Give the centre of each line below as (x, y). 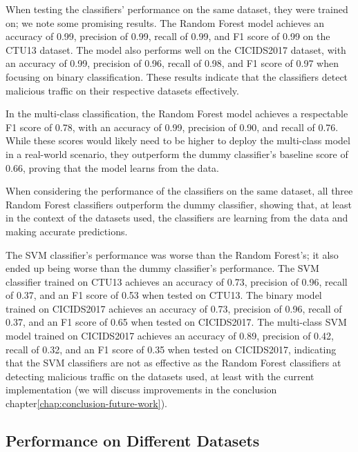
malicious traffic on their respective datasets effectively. (122, 90)
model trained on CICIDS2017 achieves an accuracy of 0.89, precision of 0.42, (170, 336)
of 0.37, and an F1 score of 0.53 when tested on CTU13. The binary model (164, 295)
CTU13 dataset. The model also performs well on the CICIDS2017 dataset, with (176, 49)
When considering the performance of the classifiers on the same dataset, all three (179, 191)
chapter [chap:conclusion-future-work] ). (86, 403)
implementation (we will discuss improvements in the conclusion (141, 390)
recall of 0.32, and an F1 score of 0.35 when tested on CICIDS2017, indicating (171, 349)
